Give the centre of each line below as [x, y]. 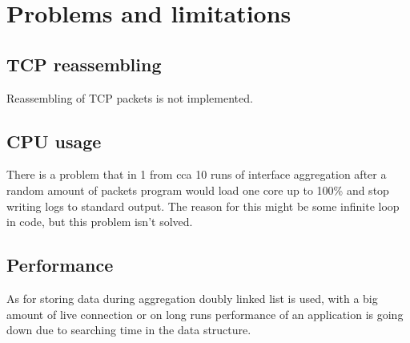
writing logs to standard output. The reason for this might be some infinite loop [203, 206]
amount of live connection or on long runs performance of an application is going [205, 314]
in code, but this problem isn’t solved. [100, 222]
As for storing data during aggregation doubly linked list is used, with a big [192, 298]
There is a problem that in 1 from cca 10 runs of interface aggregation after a [197, 174]
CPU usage [54, 141]
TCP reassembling [84, 64]
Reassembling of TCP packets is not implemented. [130, 97]
